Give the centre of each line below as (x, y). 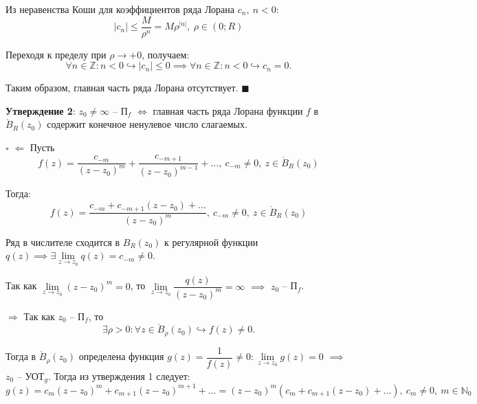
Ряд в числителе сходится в (63, 242)
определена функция (121, 356)
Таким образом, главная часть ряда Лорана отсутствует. (122, 88)
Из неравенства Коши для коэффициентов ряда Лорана (120, 9)
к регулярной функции (211, 242)
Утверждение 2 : (41, 110)
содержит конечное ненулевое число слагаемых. (147, 124)
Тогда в (21, 356)
